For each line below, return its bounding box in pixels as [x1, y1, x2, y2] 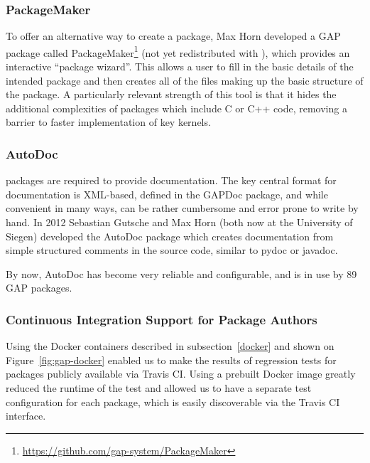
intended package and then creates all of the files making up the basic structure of [6, 73, 364, 87]
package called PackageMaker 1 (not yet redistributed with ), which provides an [6, 43, 350, 60]
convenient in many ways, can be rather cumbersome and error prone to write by [6, 201, 359, 215]
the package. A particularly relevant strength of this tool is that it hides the [6, 87, 337, 102]
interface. [6, 408, 46, 423]
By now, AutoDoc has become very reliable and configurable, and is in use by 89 [6, 266, 357, 281]
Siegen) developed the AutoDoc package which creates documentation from [6, 228, 334, 243]
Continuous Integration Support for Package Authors [6, 310, 317, 328]
